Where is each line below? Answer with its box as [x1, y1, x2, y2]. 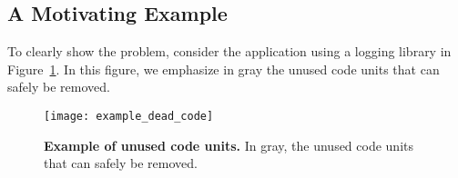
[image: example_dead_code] [44, 109, 214, 123]
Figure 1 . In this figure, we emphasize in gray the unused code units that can [7, 59, 440, 78]
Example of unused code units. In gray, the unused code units [44, 135, 413, 154]
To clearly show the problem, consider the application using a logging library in [7, 42, 452, 61]
